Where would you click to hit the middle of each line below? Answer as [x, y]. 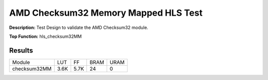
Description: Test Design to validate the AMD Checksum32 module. [79, 27]
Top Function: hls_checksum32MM [45, 36]
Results [21, 50]
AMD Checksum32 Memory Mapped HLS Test [106, 13]
